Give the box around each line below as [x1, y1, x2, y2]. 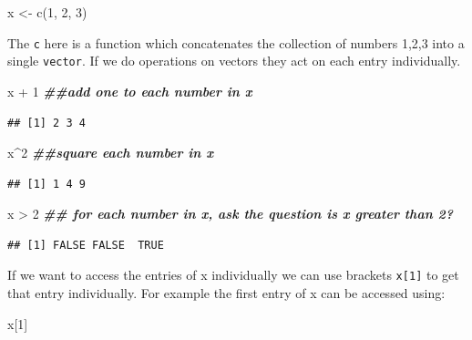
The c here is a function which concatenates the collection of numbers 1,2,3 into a [7, 33, 465, 52]
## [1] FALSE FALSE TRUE [7, 238, 164, 252]
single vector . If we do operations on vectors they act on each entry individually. [7, 51, 461, 70]
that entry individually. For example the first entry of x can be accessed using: [7, 283, 446, 303]
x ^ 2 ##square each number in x [7, 143, 214, 162]
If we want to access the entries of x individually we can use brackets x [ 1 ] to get [7, 265, 459, 284]
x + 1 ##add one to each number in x [7, 81, 252, 100]
